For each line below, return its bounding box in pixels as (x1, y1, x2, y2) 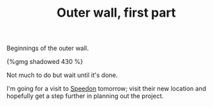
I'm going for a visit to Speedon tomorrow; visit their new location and (6, 85, 207, 93)
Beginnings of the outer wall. (6, 44, 89, 53)
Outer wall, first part (56, 5, 176, 21)
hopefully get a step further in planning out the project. (6, 92, 164, 100)
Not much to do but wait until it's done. (6, 71, 118, 79)
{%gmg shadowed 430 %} (6, 58, 84, 66)
